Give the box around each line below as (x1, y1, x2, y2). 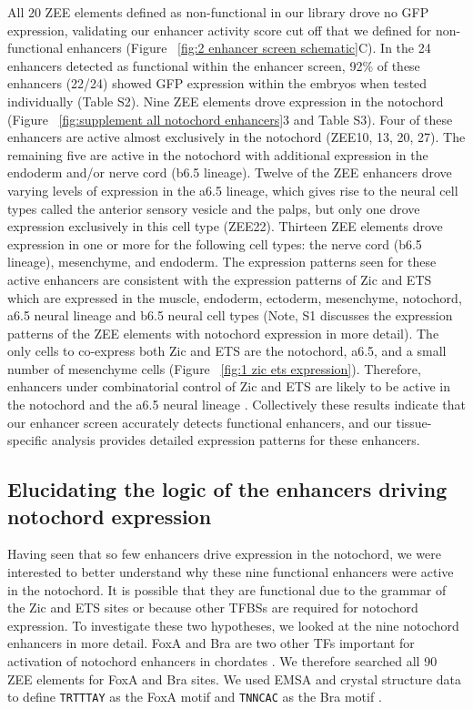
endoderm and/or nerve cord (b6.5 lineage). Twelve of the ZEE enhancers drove (7, 163, 452, 182)
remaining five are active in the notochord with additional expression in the (7, 145, 428, 164)
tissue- (396, 412, 432, 431)
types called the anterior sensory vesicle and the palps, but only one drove (7, 198, 420, 218)
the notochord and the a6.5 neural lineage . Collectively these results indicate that (7, 395, 466, 414)
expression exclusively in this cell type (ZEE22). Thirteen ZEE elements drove (7, 217, 443, 236)
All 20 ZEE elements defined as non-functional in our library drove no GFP (7, 3, 429, 21)
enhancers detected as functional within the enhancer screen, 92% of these (7, 56, 420, 75)
